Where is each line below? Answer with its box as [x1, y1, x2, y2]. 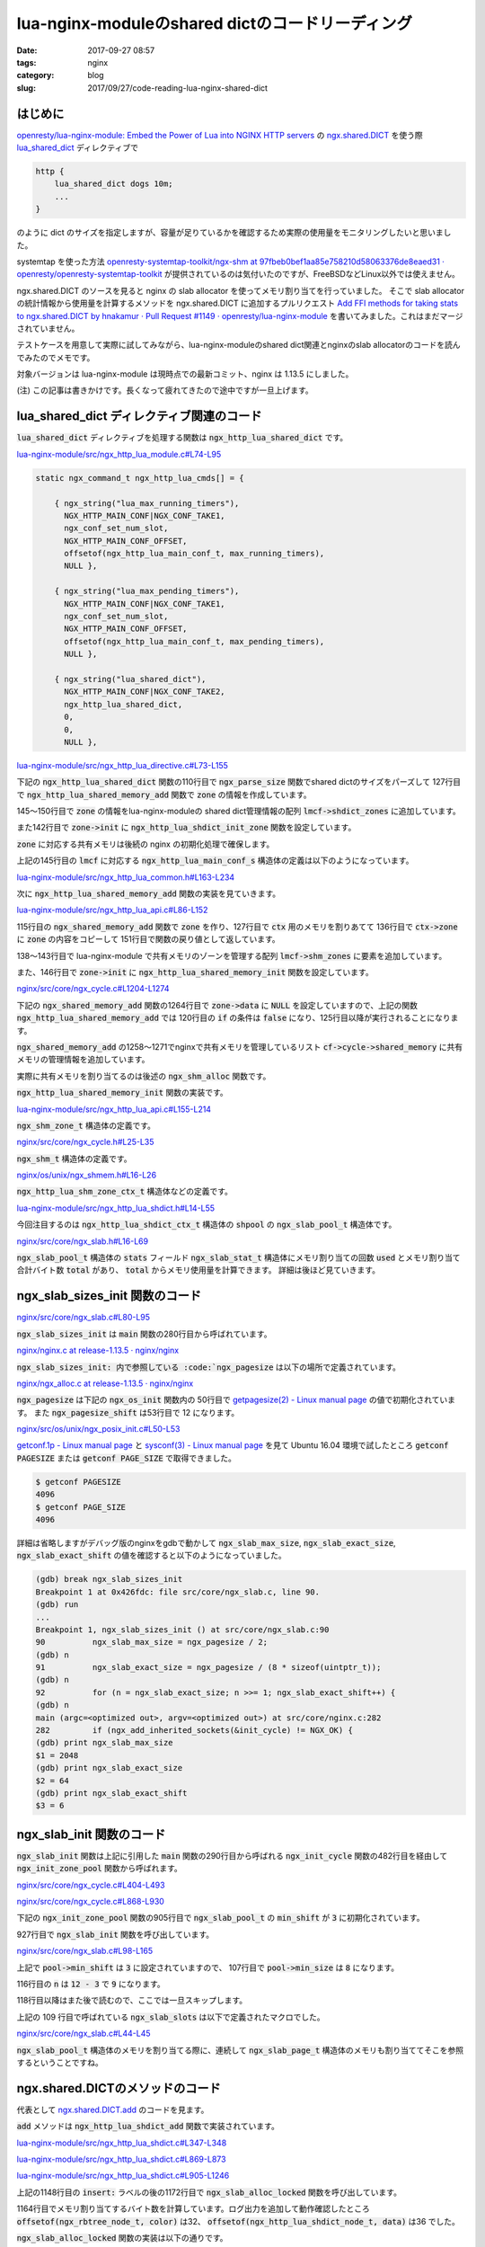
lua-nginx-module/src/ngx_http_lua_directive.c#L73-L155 [16, 759, 229, 770]
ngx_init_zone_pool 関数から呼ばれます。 [16, 1863, 183, 1874]
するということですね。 [16, 2056, 103, 2067]
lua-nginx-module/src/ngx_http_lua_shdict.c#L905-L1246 [16, 2171, 230, 2181]
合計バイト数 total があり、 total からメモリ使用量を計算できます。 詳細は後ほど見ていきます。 [16, 1265, 381, 1275]
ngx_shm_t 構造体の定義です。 [16, 1153, 132, 1164]
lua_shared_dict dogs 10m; [54, 179, 174, 189]
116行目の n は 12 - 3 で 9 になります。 [16, 1978, 165, 1990]
